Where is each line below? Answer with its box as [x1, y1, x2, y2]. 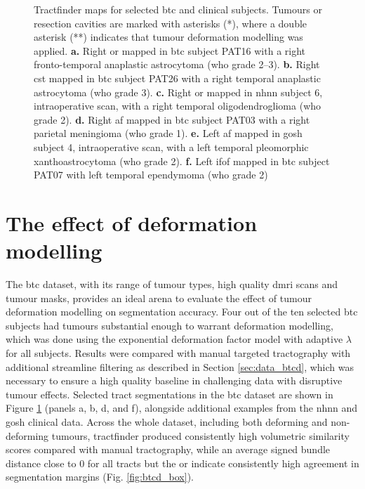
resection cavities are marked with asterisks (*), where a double [34, 15, 307, 30]
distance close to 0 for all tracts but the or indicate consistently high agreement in [6, 455, 359, 470]
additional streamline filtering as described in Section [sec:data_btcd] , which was [6, 359, 354, 374]
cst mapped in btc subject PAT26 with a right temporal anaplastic [34, 70, 321, 85]
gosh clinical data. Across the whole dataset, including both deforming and [6, 414, 328, 429]
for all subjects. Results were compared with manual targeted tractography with [6, 346, 351, 360]
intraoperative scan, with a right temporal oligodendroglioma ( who [34, 98, 321, 113]
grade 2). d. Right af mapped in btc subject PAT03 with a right [34, 112, 310, 126]
